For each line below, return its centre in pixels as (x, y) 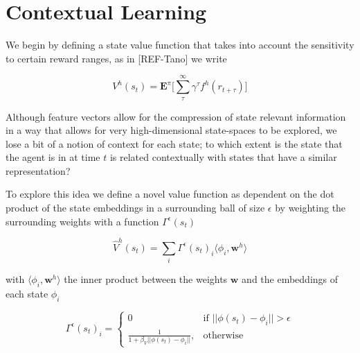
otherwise (223, 335)
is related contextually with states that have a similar (223, 157)
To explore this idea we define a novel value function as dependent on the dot (170, 194)
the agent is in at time (53, 157)
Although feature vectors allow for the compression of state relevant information (176, 116)
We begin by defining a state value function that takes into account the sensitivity (180, 45)
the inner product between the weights (146, 279)
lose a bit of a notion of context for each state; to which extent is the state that (174, 143)
